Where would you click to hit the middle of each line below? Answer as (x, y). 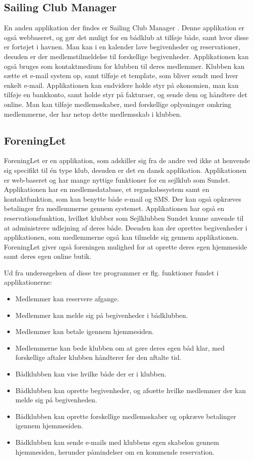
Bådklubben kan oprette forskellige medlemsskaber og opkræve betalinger (126, 416)
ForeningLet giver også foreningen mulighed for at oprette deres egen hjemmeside (126, 246)
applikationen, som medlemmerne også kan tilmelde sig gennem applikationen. (121, 237)
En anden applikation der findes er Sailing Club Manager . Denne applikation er (124, 28)
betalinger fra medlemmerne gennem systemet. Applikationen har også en (114, 208)
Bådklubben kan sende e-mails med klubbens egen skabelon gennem (117, 442)
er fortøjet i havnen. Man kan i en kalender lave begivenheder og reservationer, (122, 47)
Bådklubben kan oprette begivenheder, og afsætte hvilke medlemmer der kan (131, 390)
